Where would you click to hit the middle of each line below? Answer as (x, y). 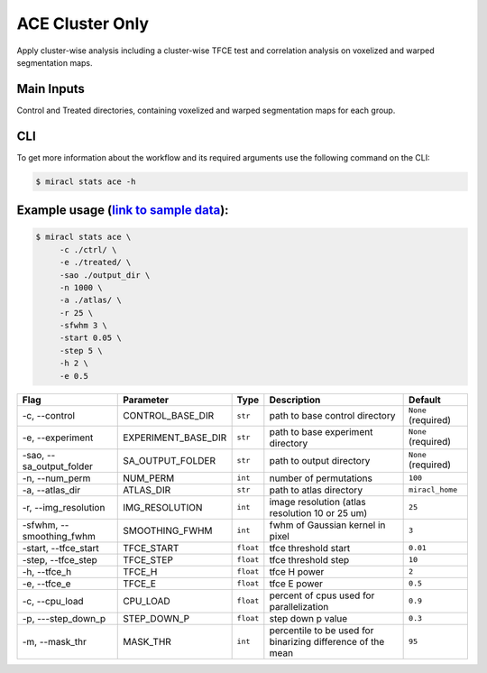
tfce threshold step (309, 559)
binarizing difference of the (327, 641)
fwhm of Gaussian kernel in (327, 525)
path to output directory (320, 460)
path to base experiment (321, 431)
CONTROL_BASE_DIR (169, 416)
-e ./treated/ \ (95, 263)
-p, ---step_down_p (64, 618)
